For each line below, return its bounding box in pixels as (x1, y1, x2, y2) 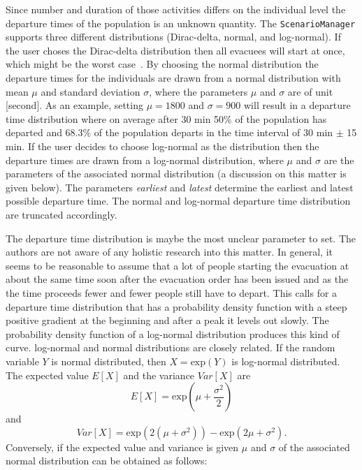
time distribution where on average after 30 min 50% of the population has (6, 111, 327, 126)
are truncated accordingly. (6, 207, 117, 221)
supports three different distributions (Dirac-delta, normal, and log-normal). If (6, 29, 341, 44)
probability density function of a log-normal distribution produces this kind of (6, 326, 340, 341)
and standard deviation (41, 84, 140, 98)
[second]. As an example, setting (6, 98, 143, 112)
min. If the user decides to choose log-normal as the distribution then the (6, 139, 319, 153)
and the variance (123, 367, 195, 382)
